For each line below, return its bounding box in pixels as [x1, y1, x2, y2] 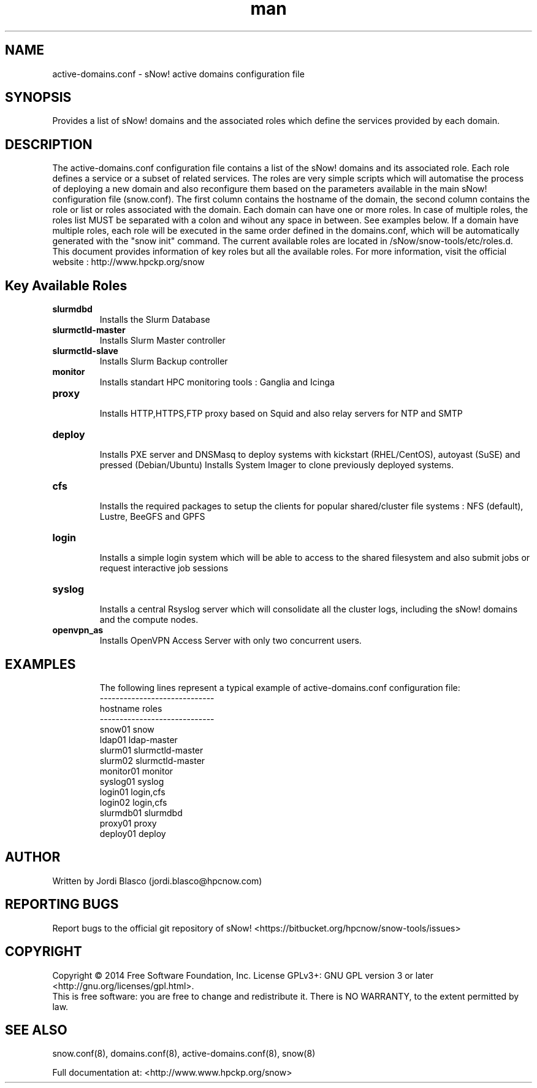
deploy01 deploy [99, 828, 166, 839]
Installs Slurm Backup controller [99, 356, 228, 367]
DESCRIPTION [5, 136, 93, 152]
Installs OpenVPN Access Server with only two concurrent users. [99, 635, 362, 646]
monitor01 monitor [99, 765, 173, 776]
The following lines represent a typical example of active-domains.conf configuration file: [99, 682, 460, 693]
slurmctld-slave [52, 345, 118, 357]
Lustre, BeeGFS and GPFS [99, 511, 205, 522]
